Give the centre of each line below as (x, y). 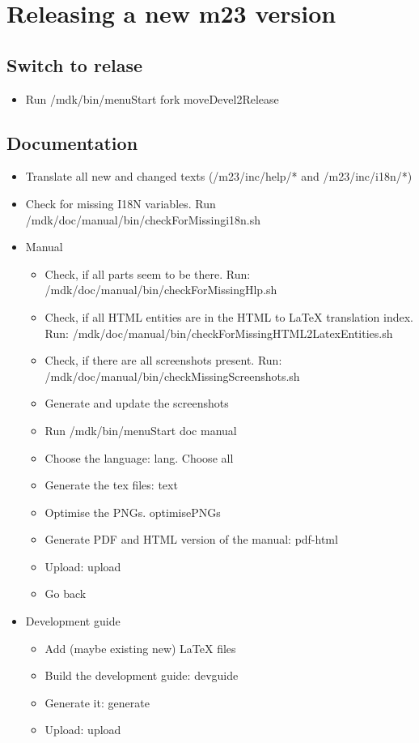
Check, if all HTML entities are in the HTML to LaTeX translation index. (229, 316)
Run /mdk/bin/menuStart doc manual (141, 430)
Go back (66, 594)
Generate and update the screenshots (137, 403)
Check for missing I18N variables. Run (121, 203)
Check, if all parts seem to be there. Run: (148, 273)
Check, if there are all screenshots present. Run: (163, 360)
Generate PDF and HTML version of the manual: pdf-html (191, 539)
